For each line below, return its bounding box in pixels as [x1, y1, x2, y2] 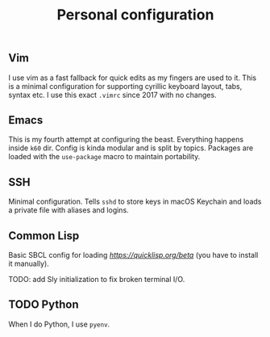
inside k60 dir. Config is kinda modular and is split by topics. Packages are [8, 143, 254, 153]
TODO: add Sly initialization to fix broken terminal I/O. [8, 275, 185, 284]
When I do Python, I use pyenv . [8, 319, 110, 329]
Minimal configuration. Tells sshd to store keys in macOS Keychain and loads [8, 196, 262, 207]
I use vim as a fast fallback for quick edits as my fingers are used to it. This [8, 73, 256, 82]
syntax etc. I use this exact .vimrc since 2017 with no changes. [8, 90, 217, 99]
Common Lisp [8, 229, 80, 242]
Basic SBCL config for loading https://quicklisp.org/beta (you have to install [8, 251, 259, 260]
